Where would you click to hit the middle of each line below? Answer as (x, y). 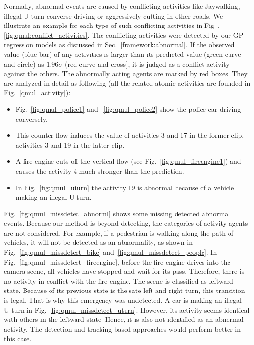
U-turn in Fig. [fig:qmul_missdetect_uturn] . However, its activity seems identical (127, 309)
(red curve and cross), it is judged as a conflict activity (147, 64)
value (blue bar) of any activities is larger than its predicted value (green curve (123, 54)
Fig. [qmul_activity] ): (37, 93)
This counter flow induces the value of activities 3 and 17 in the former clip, (130, 135)
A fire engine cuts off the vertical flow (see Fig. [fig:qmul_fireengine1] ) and (128, 161)
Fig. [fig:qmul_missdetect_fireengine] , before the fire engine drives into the (117, 261)
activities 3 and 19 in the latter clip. (70, 145)
